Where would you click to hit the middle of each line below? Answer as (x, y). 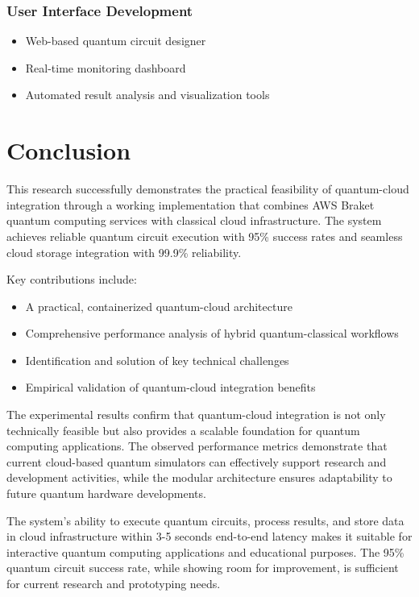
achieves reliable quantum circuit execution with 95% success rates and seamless (205, 236)
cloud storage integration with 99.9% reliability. (124, 252)
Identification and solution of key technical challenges (157, 360)
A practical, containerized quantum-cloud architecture (159, 306)
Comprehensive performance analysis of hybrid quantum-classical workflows (212, 333)
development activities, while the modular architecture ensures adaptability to (199, 477)
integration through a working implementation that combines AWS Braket (191, 204)
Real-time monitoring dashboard (106, 67)
